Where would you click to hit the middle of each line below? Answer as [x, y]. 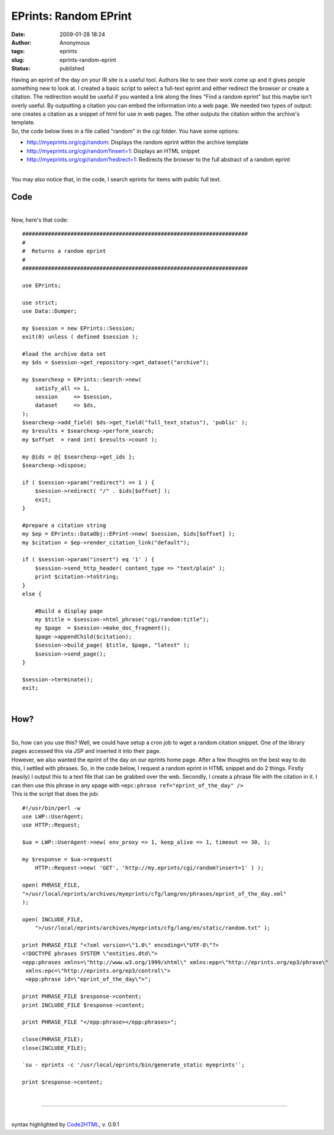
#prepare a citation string [64, 525]
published [72, 69]
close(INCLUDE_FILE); [54, 1048]
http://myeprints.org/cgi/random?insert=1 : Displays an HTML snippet [113, 151]
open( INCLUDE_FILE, [53, 919]
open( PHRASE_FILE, [51, 885]
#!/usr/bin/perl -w [51, 808]
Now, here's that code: [40, 220]
